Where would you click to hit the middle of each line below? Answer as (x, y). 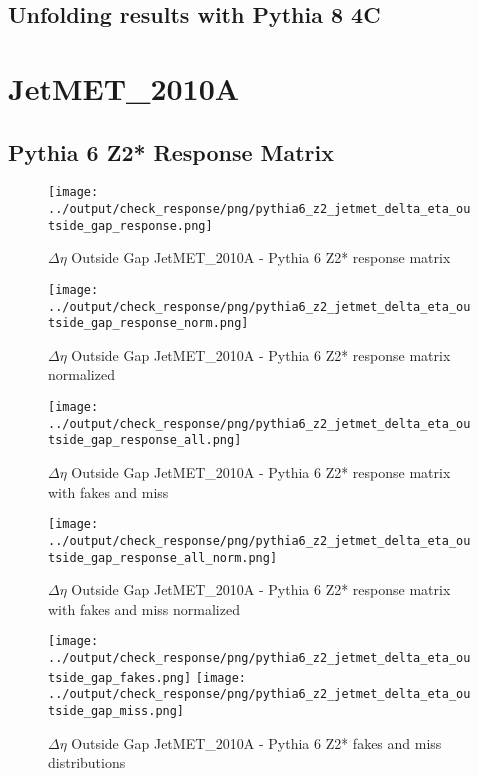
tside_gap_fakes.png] (120, 677)
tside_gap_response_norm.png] (148, 323)
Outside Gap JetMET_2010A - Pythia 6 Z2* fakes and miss (256, 742)
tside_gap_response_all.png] (145, 440)
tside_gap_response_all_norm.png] (163, 557)
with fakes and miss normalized (144, 608)
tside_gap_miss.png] (116, 711)
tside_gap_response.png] (130, 225)
